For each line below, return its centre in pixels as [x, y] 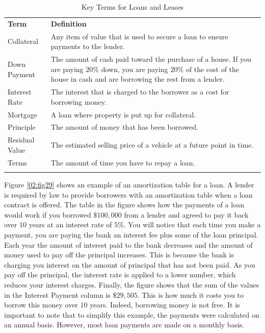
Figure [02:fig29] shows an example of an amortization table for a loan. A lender [129, 185]
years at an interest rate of [70, 224]
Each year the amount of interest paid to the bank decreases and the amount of [128, 244]
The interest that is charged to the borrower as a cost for [140, 92]
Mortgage [22, 114]
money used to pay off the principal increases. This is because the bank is [119, 255]
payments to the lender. [88, 46]
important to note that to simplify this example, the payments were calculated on [132, 314]
